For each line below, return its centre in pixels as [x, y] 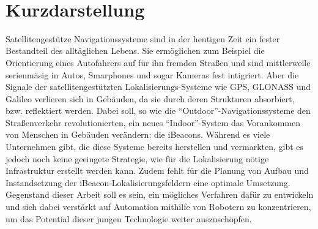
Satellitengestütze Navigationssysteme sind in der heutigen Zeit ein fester [143, 38]
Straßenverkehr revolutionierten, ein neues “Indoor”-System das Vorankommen [153, 122]
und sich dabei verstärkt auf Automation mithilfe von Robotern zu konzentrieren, [158, 207]
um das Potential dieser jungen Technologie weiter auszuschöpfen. [129, 218]
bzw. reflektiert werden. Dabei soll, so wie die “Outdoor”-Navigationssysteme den [158, 111]
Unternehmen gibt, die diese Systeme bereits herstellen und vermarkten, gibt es [155, 147]
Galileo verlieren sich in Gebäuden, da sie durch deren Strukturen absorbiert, [150, 98]
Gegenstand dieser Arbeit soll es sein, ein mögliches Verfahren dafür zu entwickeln [160, 194]
